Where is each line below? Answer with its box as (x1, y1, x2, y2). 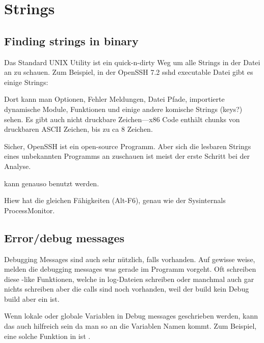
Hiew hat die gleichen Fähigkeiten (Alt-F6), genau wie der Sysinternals (4, 195, 226, 206)
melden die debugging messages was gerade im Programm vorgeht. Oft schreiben (4, 264, 256, 274)
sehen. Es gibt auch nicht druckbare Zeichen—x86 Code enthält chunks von (4, 113, 240, 124)
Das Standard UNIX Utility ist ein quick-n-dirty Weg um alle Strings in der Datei (4, 56, 260, 67)
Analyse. (4, 160, 31, 171)
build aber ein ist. (4, 293, 60, 304)
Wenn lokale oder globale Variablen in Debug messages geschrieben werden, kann (4, 310, 258, 321)
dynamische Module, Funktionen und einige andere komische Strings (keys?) (4, 103, 243, 114)
